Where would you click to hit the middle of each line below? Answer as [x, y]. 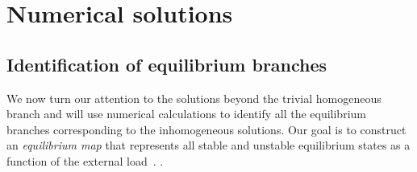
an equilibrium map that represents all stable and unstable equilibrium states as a [208, 145]
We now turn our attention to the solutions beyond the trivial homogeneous [194, 98]
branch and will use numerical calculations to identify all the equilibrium [186, 114]
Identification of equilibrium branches [167, 64]
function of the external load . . [85, 160]
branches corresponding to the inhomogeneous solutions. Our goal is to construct [206, 129]
